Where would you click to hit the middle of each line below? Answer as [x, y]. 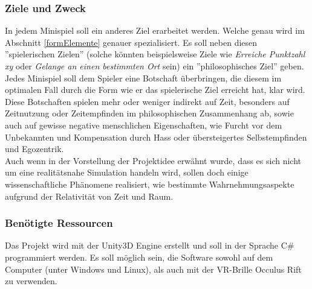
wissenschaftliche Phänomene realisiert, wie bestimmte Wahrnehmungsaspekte [150, 184]
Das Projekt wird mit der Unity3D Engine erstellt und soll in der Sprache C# [150, 245]
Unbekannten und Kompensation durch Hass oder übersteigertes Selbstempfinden [156, 137]
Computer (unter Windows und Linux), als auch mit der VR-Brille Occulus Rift [153, 269]
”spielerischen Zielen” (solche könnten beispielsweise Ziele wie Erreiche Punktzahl [155, 54]
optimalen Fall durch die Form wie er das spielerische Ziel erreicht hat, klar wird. [155, 90]
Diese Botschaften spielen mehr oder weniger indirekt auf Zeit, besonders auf [147, 101]
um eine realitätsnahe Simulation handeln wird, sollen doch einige [127, 172]
